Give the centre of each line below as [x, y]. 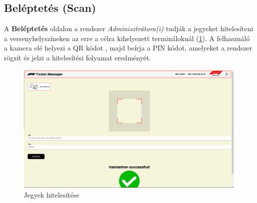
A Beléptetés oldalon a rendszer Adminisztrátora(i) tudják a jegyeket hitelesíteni [129, 28]
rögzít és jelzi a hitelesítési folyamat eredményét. [77, 57]
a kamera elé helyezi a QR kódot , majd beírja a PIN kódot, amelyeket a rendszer [128, 48]
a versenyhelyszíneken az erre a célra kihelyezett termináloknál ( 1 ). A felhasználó [127, 38]
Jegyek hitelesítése [51, 194]
